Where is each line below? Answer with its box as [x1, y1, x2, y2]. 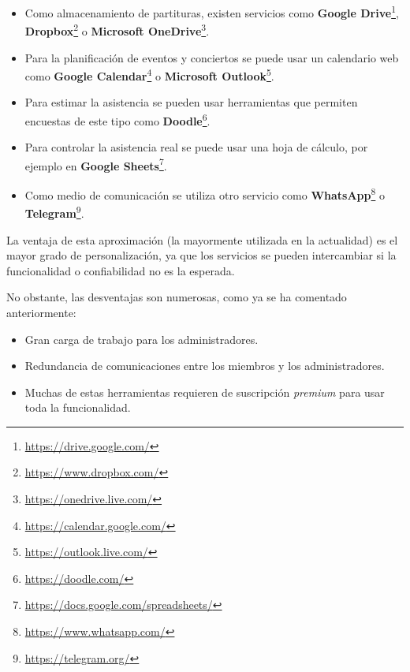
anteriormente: [6, 304, 76, 320]
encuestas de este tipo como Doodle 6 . [24, 110, 211, 129]
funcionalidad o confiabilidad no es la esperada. [6, 262, 235, 278]
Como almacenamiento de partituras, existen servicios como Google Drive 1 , [24, 2, 399, 21]
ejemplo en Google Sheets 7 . [24, 155, 167, 174]
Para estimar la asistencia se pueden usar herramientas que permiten [24, 94, 358, 110]
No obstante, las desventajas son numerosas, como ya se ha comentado [6, 289, 347, 305]
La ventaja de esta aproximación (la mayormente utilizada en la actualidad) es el [6, 231, 398, 248]
